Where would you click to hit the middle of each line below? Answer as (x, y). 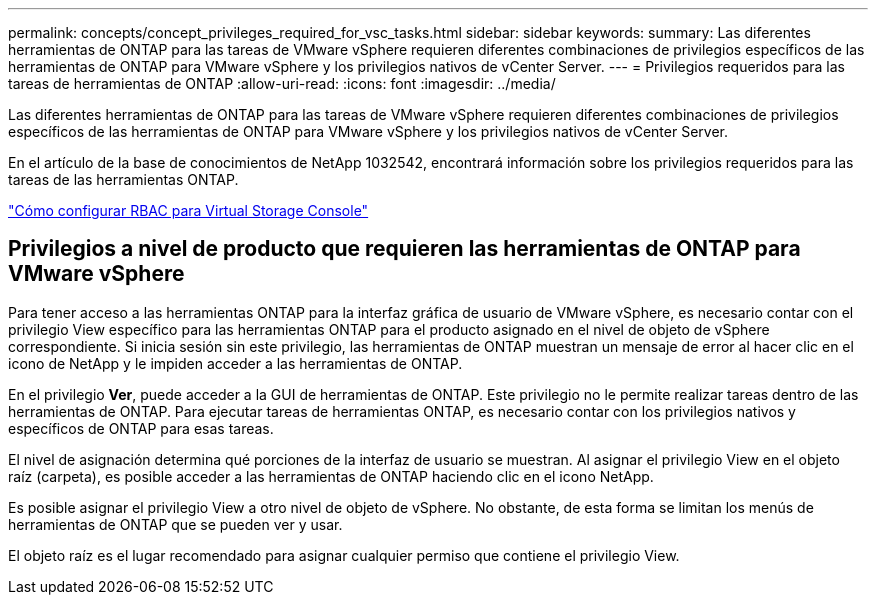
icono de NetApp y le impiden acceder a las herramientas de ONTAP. (235, 363)
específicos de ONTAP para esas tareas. (141, 428)
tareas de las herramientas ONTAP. (123, 179)
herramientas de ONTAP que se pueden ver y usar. (175, 524)
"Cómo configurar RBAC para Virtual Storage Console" (188, 210)
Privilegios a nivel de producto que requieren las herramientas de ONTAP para (404, 249)
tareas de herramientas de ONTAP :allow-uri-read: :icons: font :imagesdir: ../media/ (282, 83)
